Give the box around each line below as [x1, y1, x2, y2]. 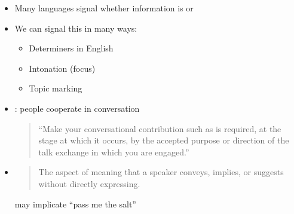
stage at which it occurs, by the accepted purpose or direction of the [38, 134, 289, 146]
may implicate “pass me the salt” [14, 197, 136, 210]
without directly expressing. [38, 177, 140, 189]
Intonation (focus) [29, 62, 96, 74]
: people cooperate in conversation [14, 102, 140, 114]
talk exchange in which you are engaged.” [38, 145, 189, 158]
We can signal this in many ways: [14, 22, 137, 34]
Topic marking [29, 82, 82, 94]
